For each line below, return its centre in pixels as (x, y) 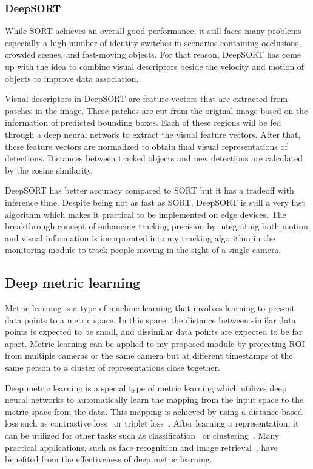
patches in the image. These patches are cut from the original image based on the (156, 110)
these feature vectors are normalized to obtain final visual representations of (146, 146)
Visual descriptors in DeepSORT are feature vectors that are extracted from (146, 99)
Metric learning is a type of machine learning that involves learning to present (150, 308)
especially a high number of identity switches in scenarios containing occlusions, (153, 42)
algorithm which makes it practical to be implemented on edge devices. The (146, 214)
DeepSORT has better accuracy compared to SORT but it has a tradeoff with (150, 190)
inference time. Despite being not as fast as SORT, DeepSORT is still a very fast (155, 202)
